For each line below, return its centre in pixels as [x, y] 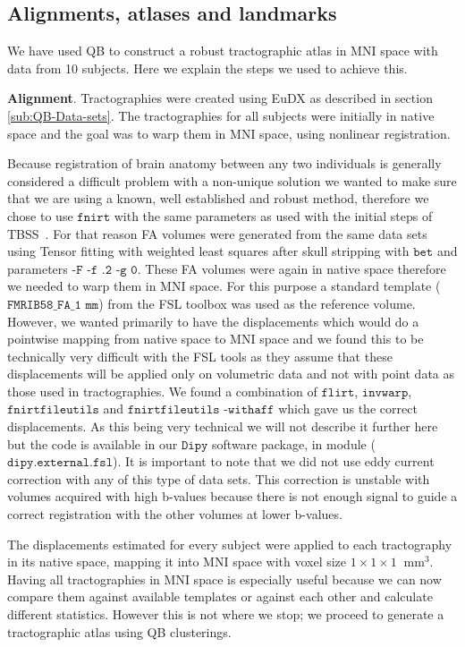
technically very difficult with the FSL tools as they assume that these [200, 356]
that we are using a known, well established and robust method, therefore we [218, 198]
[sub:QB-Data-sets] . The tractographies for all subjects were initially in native [221, 115]
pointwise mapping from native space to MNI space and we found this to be [216, 339]
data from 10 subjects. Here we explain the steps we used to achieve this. [207, 68]
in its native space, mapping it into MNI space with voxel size [177, 562]
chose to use [40, 215]
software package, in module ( [294, 443]
